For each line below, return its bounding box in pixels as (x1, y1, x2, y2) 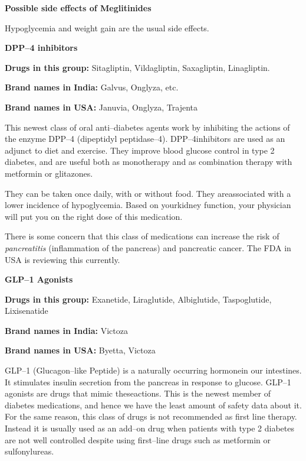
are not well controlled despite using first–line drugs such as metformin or (5, 433, 271, 446)
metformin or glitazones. (5, 167, 93, 179)
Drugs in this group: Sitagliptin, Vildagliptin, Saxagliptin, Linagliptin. (5, 61, 270, 73)
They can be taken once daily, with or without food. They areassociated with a (5, 187, 291, 199)
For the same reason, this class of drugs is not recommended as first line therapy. (5, 410, 297, 423)
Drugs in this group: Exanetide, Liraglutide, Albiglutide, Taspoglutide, (5, 293, 272, 305)
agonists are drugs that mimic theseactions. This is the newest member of (5, 387, 271, 400)
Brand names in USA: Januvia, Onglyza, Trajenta (5, 100, 198, 113)
